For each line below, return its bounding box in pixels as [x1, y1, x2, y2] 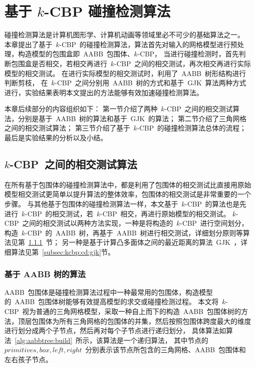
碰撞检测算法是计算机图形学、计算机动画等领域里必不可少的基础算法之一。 [4, 29, 244, 40]
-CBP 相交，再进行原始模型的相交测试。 [100, 208, 231, 218]
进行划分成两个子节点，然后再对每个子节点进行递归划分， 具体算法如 [4, 325, 226, 336]
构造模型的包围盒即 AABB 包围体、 [18, 49, 134, 59]
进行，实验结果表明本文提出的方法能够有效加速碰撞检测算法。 [4, 87, 203, 97]
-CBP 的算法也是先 [185, 199, 247, 209]
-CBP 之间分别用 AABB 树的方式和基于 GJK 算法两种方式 [54, 78, 247, 88]
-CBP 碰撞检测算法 [44, 1, 170, 21]
